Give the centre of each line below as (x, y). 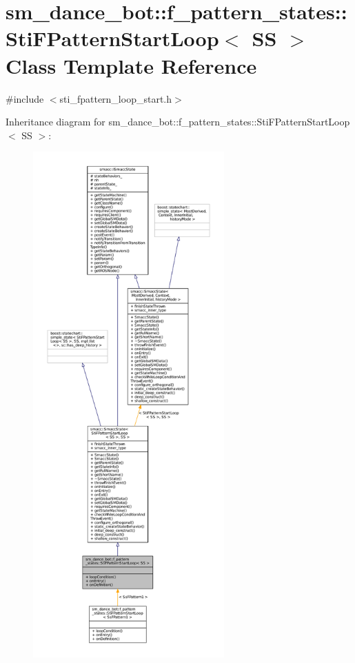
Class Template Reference (131, 65)
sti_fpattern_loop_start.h (116, 98)
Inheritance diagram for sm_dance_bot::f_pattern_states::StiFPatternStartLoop (178, 122)
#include (25, 98)
